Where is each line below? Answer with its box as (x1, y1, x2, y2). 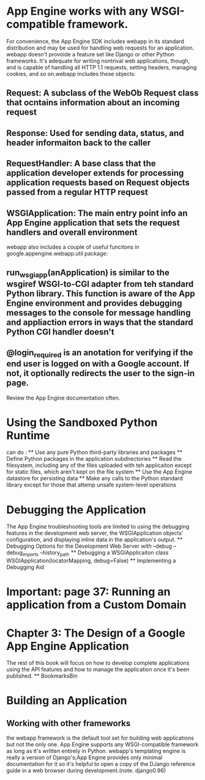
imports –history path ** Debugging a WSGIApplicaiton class (22, 549, 169, 558)
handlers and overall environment (6, 227, 138, 237)
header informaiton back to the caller (6, 137, 151, 148)
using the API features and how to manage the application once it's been (6, 666, 190, 673)
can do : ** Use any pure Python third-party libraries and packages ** (6, 449, 182, 456)
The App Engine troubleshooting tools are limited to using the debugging (6, 523, 190, 531)
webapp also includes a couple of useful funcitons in (6, 243, 140, 251)
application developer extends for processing (6, 168, 184, 178)
